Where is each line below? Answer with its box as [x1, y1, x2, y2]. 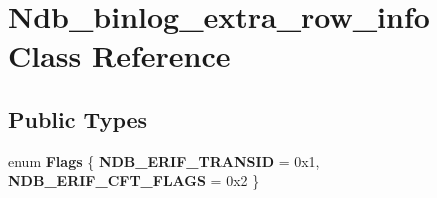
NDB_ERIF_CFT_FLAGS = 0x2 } [8, 170, 260, 191]
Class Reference [8, 35, 231, 76]
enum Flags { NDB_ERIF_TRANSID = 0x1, [8, 150, 320, 171]
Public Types [8, 103, 148, 134]
